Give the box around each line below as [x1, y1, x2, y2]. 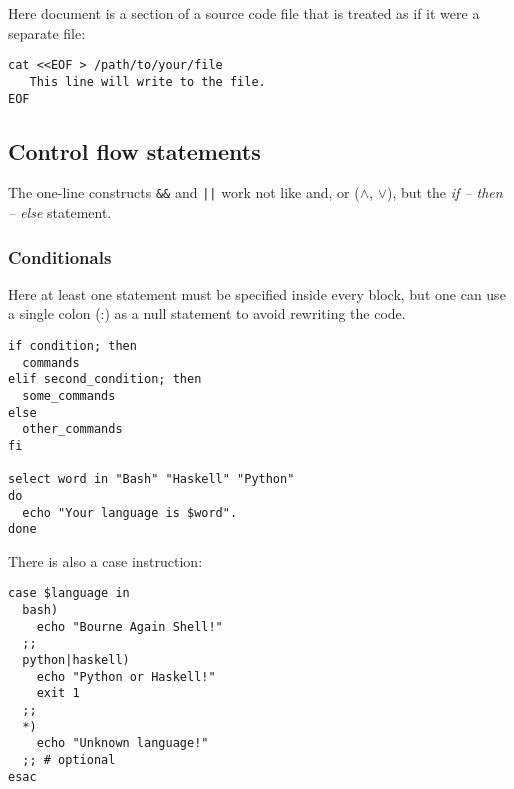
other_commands [22, 422, 123, 437]
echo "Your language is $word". [22, 505, 238, 520]
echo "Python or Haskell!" [36, 669, 216, 684]
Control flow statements [8, 135, 261, 166]
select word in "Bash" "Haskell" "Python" [8, 472, 295, 487]
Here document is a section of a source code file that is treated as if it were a [8, 3, 480, 23]
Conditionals [8, 244, 112, 269]
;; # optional [22, 753, 116, 768]
